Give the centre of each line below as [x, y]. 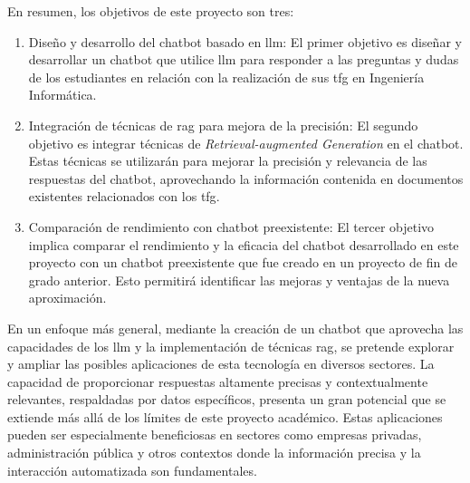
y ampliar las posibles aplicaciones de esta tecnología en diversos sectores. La [221, 364]
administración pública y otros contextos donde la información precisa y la [214, 453]
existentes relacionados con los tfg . [124, 196]
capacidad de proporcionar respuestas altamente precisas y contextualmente [218, 381]
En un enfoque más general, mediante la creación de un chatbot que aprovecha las [235, 328]
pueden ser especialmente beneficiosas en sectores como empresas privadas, [215, 435]
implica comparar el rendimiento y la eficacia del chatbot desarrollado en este [244, 244]
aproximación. [67, 298]
